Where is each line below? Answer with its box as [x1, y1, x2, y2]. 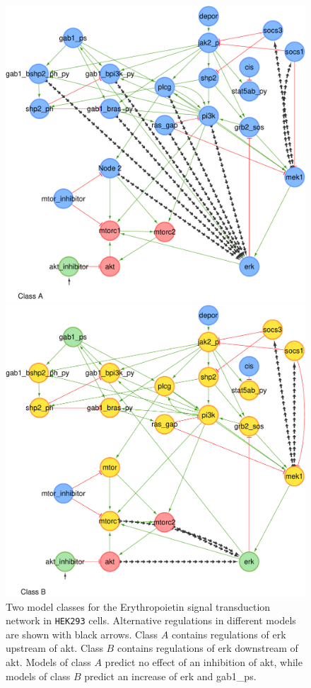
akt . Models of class [6, 654, 91, 669]
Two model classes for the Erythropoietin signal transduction [6, 599, 271, 614]
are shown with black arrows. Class [6, 626, 158, 641]
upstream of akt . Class [6, 641, 103, 655]
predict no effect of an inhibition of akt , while [105, 654, 303, 669]
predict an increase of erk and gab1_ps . [84, 668, 257, 683]
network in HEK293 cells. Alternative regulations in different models [6, 613, 296, 628]
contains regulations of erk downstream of [117, 641, 298, 655]
